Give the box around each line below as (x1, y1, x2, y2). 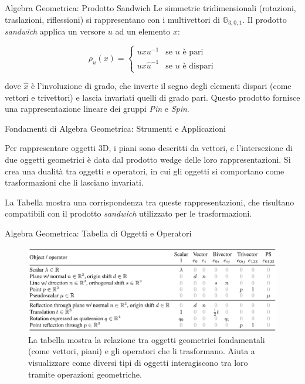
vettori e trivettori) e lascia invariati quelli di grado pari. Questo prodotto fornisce (5, 91, 300, 103)
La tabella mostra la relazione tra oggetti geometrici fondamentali (28, 333, 265, 345)
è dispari (182, 61, 213, 70)
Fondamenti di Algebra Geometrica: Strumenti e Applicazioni (5, 122, 226, 134)
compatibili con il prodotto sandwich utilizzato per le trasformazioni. (5, 207, 252, 220)
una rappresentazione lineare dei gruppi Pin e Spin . (5, 102, 189, 115)
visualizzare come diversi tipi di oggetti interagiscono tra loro (28, 356, 248, 368)
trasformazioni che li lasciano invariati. (5, 176, 144, 188)
